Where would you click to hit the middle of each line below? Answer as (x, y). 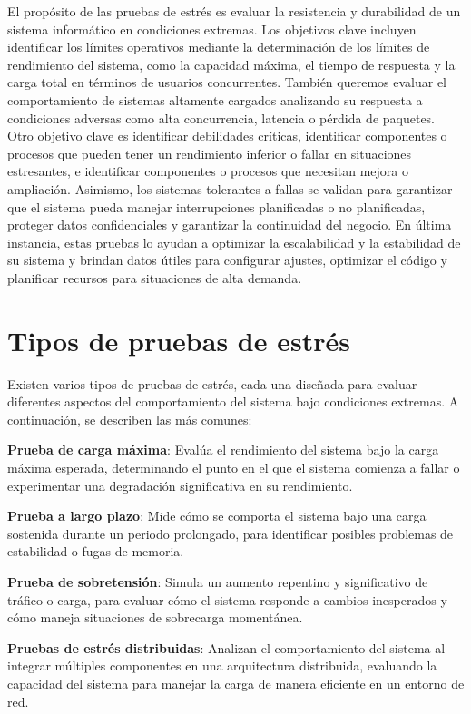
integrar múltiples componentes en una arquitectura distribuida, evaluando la (222, 665)
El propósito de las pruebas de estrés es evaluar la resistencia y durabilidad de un (234, 11)
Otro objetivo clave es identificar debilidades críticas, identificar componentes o (227, 136)
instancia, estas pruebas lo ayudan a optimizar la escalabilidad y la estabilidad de (234, 242)
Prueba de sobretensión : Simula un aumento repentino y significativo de (218, 581)
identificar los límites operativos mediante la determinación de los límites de (219, 47)
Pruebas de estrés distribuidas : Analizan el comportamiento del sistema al (226, 647)
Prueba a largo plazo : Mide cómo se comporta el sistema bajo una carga (217, 516)
